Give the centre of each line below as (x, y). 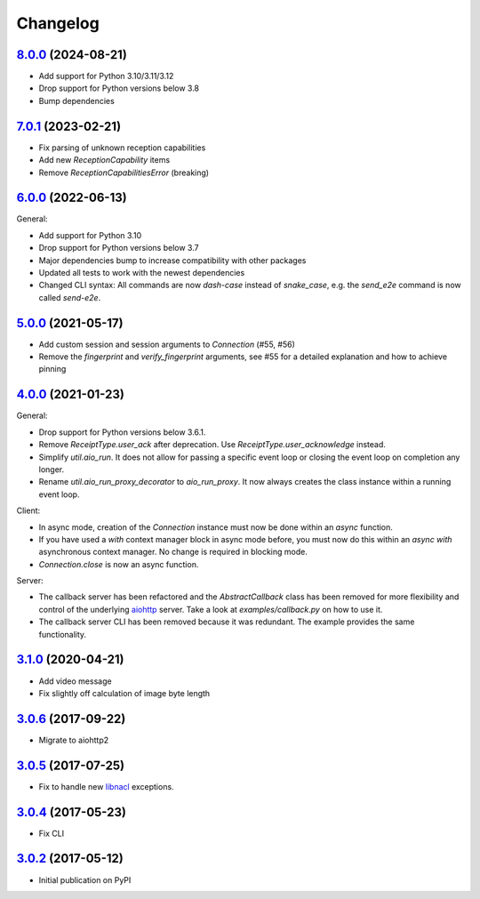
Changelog (58, 23)
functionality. (63, 634)
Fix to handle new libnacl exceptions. (106, 786)
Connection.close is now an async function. (119, 564)
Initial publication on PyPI (85, 879)
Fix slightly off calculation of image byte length (124, 693)
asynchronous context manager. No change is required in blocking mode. (173, 552)
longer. (52, 469)
